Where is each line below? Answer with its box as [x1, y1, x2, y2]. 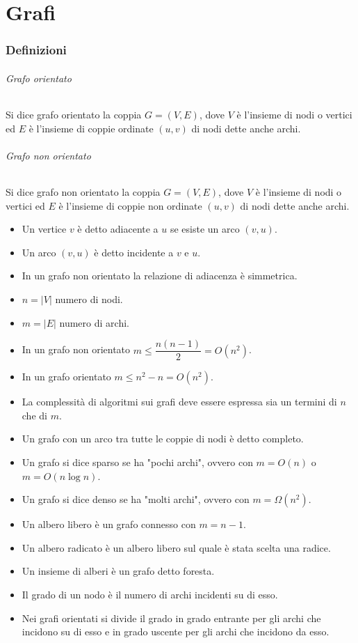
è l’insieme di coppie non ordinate [58, 198, 202, 212]
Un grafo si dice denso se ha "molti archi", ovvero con [22, 492, 250, 506]
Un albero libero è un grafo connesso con [22, 517, 196, 532]
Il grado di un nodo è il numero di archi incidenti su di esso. [22, 587, 278, 601]
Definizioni [6, 41, 67, 59]
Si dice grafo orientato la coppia [6, 107, 142, 122]
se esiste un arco [170, 222, 240, 236]
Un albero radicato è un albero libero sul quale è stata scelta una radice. [22, 540, 331, 555]
